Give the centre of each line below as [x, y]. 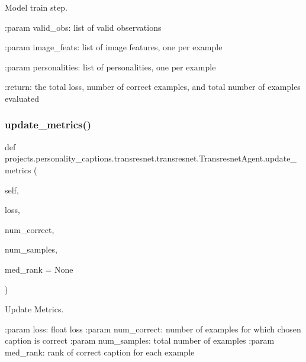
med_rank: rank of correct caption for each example [100, 352]
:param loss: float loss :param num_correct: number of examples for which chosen [153, 329]
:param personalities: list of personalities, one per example [110, 67]
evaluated [22, 98]
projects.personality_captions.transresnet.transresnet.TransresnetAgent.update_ [151, 158]
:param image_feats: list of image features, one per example [114, 47]
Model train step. [36, 7]
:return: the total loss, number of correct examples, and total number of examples [153, 87]
